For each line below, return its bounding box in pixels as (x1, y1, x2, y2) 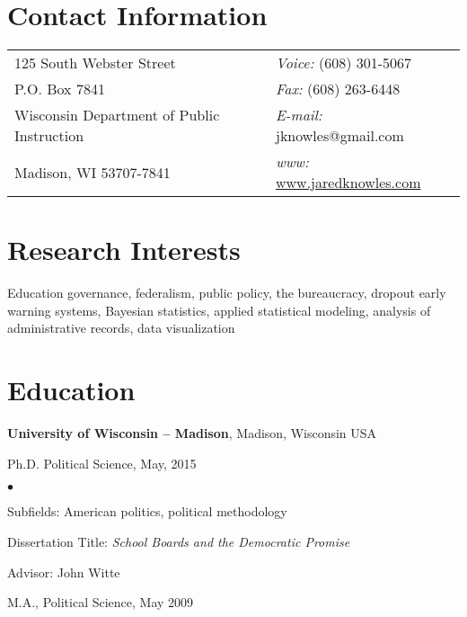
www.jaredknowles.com (276, 172, 421, 193)
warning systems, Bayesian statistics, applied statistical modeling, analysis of (7, 300, 431, 319)
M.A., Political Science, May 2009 (7, 593, 194, 612)
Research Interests (7, 231, 241, 268)
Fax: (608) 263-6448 (276, 78, 401, 100)
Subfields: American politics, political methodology (7, 502, 287, 521)
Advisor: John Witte (7, 562, 120, 581)
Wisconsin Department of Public (14, 104, 220, 126)
